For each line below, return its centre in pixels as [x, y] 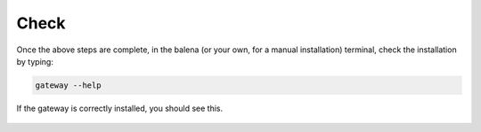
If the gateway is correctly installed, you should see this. [120, 108]
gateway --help [68, 85]
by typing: [35, 61]
